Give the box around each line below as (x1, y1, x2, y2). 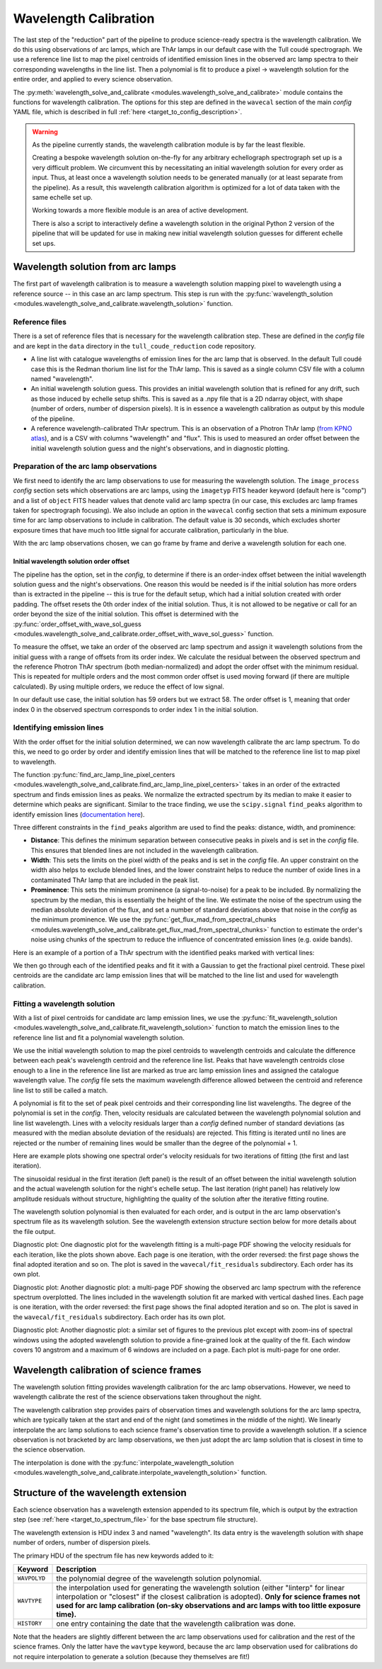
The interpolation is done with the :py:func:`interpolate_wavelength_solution (13, 1458, 234, 1466)
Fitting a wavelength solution (13, 999, 115, 1009)
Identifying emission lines (13, 723, 104, 732)
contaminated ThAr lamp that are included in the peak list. (30, 876, 199, 884)
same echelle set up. (32, 193, 93, 202)
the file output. (13, 1227, 56, 1235)
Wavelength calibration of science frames (13, 1364, 202, 1376)
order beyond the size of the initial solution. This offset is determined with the (13, 610, 239, 618)
